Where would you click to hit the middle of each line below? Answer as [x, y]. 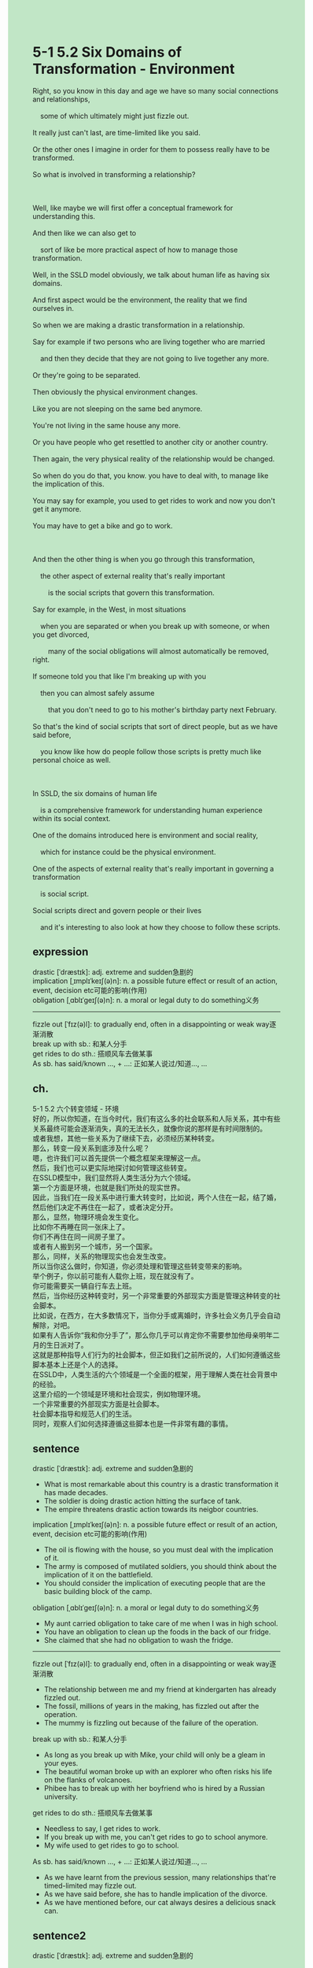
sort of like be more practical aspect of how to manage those [139, 250]
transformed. [54, 157]
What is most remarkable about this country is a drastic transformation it [161, 1485]
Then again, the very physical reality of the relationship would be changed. [154, 459]
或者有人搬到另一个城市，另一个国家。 [94, 1246]
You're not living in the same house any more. [107, 425]
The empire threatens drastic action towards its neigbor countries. [151, 1509]
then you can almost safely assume [98, 693]
